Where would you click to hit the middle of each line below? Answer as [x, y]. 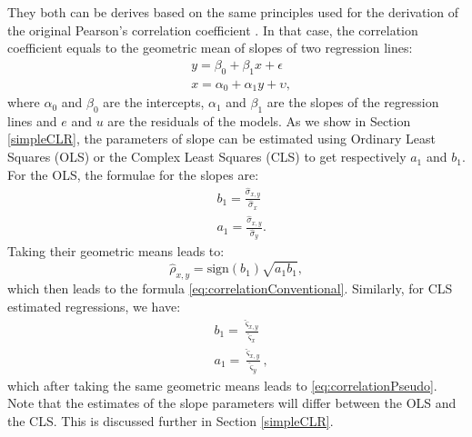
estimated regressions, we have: [94, 306]
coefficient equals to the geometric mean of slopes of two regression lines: [210, 48]
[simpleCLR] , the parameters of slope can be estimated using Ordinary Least [221, 139]
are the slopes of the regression [353, 102]
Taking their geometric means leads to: [116, 251]
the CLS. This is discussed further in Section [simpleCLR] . [171, 420]
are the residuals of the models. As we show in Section [259, 120]
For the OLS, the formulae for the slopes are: [133, 174]
